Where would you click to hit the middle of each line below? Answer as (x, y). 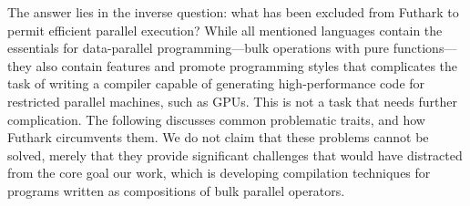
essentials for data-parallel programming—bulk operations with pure (199, 48)
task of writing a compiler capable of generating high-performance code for (216, 83)
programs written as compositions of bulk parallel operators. (176, 190)
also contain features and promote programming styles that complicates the (247, 65)
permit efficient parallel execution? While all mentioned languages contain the (225, 30)
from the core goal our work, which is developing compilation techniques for (219, 173)
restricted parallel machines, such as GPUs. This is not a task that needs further (232, 101)
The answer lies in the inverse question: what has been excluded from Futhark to (233, 12)
